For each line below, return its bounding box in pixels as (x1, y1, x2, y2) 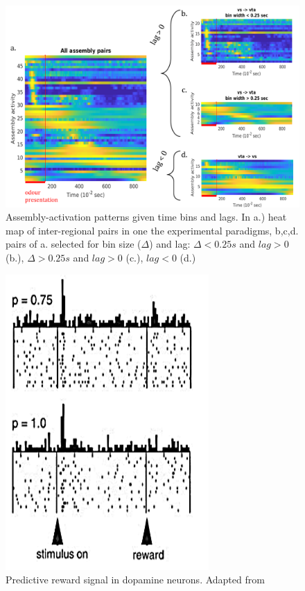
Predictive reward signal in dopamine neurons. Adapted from (6, 572, 265, 587)
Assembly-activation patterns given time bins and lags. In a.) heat (6, 209, 287, 224)
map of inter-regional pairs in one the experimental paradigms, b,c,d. (6, 223, 299, 237)
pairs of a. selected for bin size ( (6, 237, 141, 251)
